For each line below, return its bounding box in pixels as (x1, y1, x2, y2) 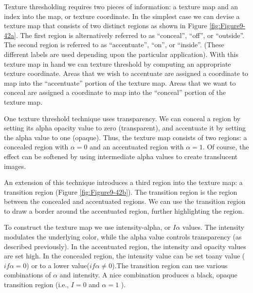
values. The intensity (182, 222, 244, 232)
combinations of (4, 270, 51, 280)
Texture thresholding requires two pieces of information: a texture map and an (4, 1, 238, 11)
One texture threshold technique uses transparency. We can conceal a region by (4, 113, 241, 123)
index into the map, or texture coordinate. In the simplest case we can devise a (4, 11, 240, 21)
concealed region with (4, 142, 69, 152)
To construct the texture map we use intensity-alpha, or (4, 222, 171, 232)
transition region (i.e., (4, 279, 69, 290)
